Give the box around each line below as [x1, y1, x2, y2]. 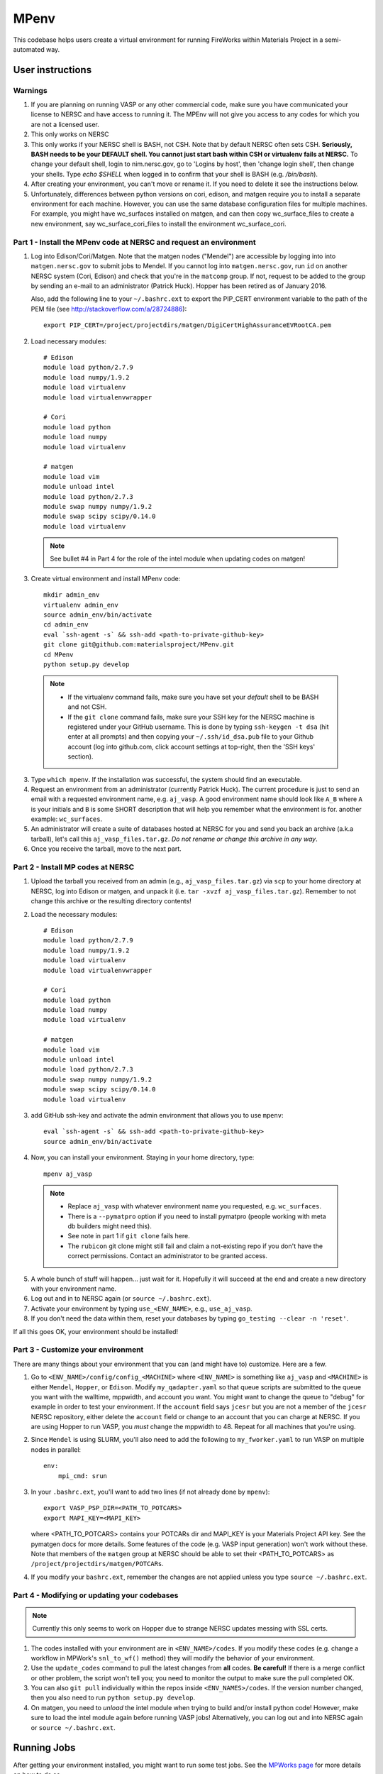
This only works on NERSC [30, 130, 109, 138]
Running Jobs [13, 1742, 76, 1754]
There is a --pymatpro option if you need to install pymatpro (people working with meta [67, 1212, 326, 1221]
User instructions [13, 64, 92, 76]
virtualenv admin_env [43, 600, 118, 609]
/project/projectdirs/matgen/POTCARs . [30, 1560, 165, 1568]
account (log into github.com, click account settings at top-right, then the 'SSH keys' [67, 742, 316, 751]
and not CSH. [67, 703, 107, 711]
